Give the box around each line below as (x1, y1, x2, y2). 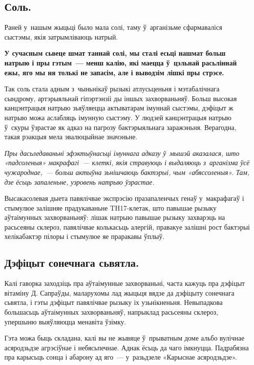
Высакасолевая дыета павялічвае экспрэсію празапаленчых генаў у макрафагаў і (4, 193, 244, 203)
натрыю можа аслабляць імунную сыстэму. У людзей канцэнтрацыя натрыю (4, 112, 232, 122)
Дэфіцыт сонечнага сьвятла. (4, 255, 139, 270)
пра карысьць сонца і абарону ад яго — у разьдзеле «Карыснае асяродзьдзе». (4, 352, 237, 362)
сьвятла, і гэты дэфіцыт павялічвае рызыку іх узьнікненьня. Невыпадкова (4, 297, 223, 307)
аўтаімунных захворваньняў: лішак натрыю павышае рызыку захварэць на (4, 212, 225, 222)
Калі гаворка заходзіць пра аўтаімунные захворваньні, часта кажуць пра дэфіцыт (4, 278, 245, 288)
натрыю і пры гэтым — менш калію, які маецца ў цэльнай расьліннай (4, 57, 237, 67)
